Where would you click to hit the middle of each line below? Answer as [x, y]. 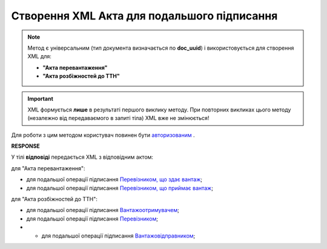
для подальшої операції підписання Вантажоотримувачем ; [103, 210]
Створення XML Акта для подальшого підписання [144, 16]
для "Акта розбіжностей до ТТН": [54, 199]
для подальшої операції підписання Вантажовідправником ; [118, 236]
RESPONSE [26, 146]
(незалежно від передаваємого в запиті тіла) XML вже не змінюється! [118, 118]
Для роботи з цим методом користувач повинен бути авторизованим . [103, 135]
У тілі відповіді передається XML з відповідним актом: [82, 157]
